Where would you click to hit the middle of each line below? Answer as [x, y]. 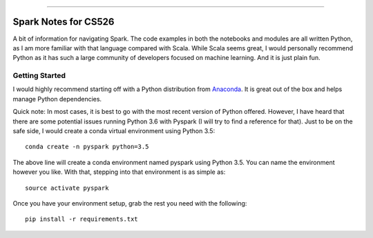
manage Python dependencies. [57, 99]
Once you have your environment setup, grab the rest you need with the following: [130, 203]
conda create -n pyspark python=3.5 [87, 147]
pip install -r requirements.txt [82, 219]
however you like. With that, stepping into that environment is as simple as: [119, 172]
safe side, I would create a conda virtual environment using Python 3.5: [114, 131]
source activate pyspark [67, 188]
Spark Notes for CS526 [64, 22]
